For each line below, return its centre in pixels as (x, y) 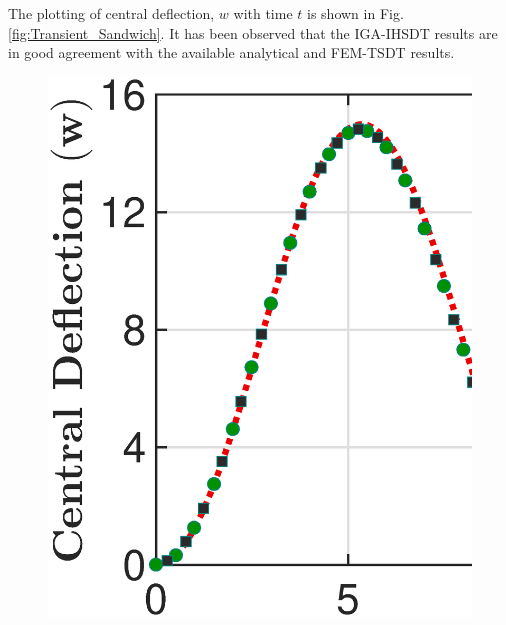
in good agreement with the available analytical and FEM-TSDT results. (231, 52)
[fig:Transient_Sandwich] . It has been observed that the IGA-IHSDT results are (253, 32)
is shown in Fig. (355, 13)
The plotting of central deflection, (111, 13)
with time (263, 13)
